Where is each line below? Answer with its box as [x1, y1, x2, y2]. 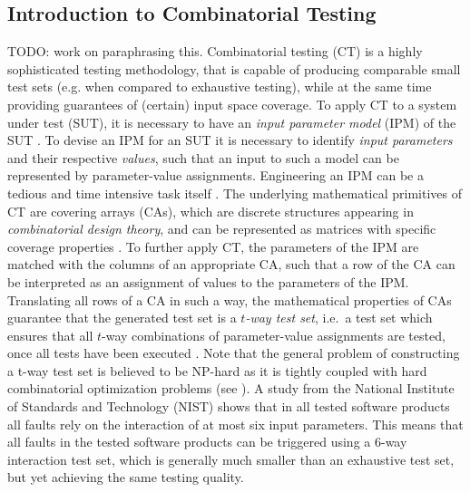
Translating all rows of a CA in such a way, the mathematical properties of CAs [7, 290, 452, 309]
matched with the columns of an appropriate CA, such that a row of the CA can [7, 255, 455, 274]
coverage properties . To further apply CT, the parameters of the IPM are [7, 236, 419, 256]
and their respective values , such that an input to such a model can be [7, 148, 399, 167]
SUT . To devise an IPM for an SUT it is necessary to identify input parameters [7, 130, 453, 150]
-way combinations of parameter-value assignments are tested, [102, 325, 446, 344]
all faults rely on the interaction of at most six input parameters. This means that [7, 414, 464, 433]
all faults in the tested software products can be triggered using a [7, 432, 371, 451]
